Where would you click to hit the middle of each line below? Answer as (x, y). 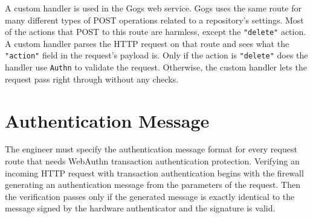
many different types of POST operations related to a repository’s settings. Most (154, 20)
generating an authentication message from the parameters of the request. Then (153, 185)
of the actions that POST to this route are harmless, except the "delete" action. (156, 32)
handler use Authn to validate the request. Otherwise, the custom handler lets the (156, 67)
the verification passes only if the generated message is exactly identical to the (150, 196)
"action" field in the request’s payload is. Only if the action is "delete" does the (156, 55)
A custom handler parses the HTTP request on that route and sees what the (147, 43)
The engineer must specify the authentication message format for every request (151, 149)
